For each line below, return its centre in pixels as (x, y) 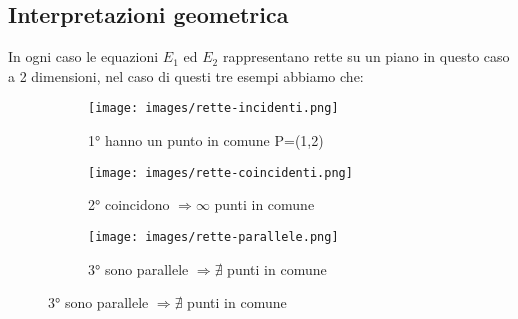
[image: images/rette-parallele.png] (213, 236)
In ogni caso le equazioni (83, 56)
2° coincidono (129, 204)
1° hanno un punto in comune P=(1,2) (206, 140)
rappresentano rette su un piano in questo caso (366, 56)
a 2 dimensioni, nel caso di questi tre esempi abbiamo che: (186, 75)
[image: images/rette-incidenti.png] (213, 108)
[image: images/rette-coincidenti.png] (220, 172)
